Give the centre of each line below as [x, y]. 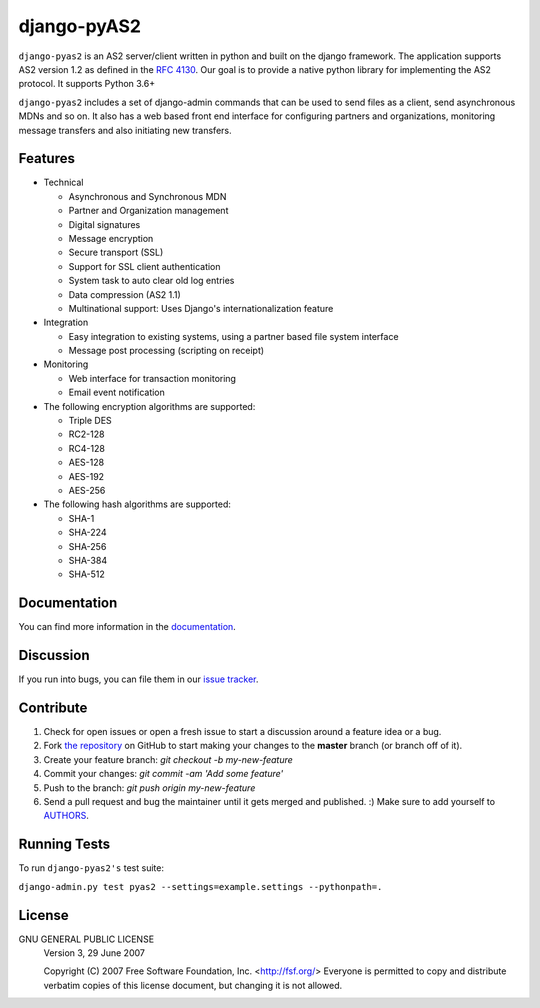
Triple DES [90, 421]
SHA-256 [87, 546]
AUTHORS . [66, 816]
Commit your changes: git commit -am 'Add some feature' [163, 774]
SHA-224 [87, 532]
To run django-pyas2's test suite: [91, 868]
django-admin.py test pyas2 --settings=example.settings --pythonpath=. [200, 886]
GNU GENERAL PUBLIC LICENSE [86, 939]
